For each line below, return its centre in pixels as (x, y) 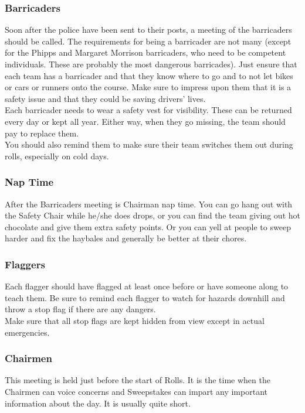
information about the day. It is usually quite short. (98, 403)
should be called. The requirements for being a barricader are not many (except (148, 41)
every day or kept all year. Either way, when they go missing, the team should (145, 121)
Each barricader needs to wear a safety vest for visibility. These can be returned (148, 110)
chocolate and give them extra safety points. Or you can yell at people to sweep (148, 226)
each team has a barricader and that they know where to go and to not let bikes (149, 75)
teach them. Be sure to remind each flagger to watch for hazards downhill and (145, 297)
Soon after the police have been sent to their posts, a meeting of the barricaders (148, 30)
